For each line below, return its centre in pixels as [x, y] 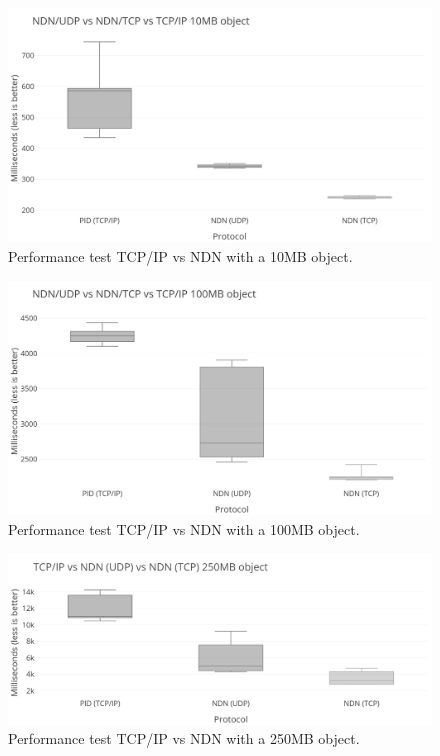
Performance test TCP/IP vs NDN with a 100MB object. [184, 528]
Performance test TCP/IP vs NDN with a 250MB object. [184, 738]
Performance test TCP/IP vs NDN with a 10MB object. [180, 255]
